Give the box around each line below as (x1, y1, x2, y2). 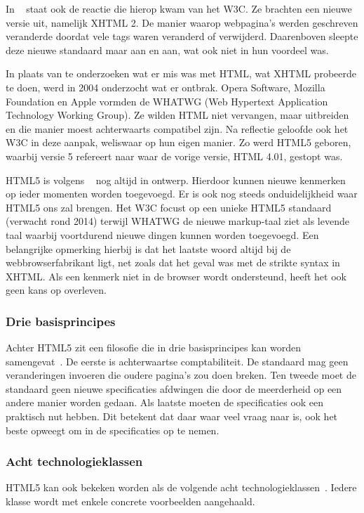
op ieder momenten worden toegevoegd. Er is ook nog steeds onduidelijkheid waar (6, 186, 358, 201)
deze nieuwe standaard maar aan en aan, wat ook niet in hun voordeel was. (6, 42, 329, 57)
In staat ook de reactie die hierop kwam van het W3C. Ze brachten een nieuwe (6, 1, 352, 15)
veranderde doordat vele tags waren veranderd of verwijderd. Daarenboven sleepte (6, 29, 358, 44)
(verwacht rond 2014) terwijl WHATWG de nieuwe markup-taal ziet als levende (6, 214, 349, 228)
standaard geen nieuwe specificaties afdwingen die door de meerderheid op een (6, 381, 342, 396)
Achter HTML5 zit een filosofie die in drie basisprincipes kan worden (6, 340, 302, 355)
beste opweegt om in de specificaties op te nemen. (6, 422, 220, 437)
